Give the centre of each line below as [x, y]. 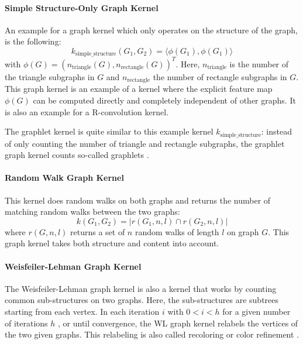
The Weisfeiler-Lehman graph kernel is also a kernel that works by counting [141, 288]
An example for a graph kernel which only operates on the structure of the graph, [151, 30]
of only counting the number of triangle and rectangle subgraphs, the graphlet [145, 143]
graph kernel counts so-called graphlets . [77, 155]
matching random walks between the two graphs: [92, 211]
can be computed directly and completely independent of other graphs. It [164, 100]
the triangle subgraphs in [50, 76]
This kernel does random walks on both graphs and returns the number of [138, 200]
